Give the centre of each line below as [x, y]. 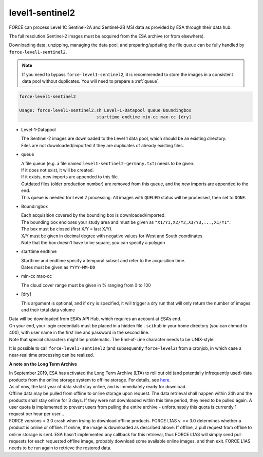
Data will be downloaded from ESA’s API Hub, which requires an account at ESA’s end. [95, 319]
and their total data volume [48, 310]
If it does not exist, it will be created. [57, 170]
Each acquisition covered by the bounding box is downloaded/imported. [93, 215]
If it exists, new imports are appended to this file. [70, 177]
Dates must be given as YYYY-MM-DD [58, 267]
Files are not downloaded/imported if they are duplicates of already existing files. [103, 145]
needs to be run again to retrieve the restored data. [60, 448]
